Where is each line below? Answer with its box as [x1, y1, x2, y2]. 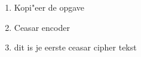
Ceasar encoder [14, 21, 70, 33]
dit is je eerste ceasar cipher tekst [14, 41, 137, 53]
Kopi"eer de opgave [14, 1, 85, 13]
